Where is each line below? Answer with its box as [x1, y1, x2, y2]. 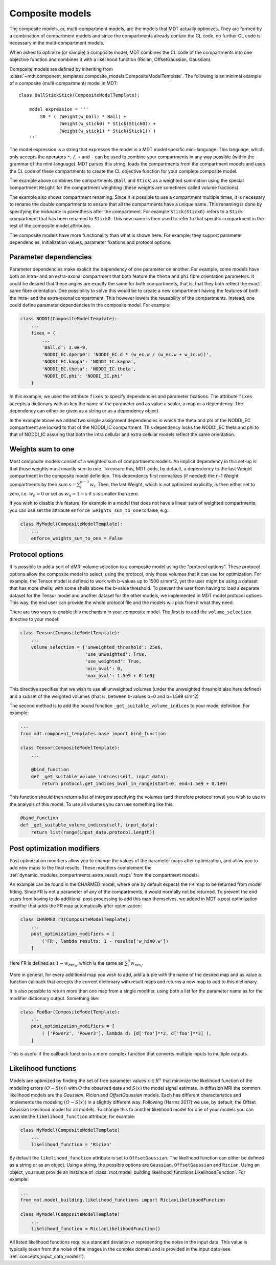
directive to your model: [9, 616, 60, 622]
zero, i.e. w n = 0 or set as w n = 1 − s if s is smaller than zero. [9, 491, 139, 498]
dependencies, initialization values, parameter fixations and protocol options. [9, 239, 172, 245]
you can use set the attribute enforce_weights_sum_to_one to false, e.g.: [9, 507, 170, 513]
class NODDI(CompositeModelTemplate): [20, 316, 118, 321]
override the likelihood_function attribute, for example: [9, 1113, 135, 1119]
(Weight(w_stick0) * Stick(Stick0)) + [59, 121, 156, 127]
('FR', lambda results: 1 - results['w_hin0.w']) [41, 938, 169, 944]
